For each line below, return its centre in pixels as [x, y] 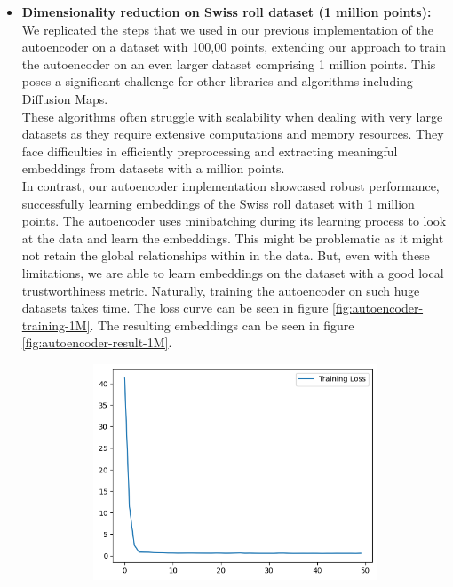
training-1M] [56, 325]
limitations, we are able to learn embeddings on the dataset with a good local [233, 272]
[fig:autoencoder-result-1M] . [97, 342]
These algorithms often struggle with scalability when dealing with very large [232, 116]
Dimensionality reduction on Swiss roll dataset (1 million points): [226, 12]
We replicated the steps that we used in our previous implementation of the [227, 29]
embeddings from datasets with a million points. [153, 168]
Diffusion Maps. [65, 98]
